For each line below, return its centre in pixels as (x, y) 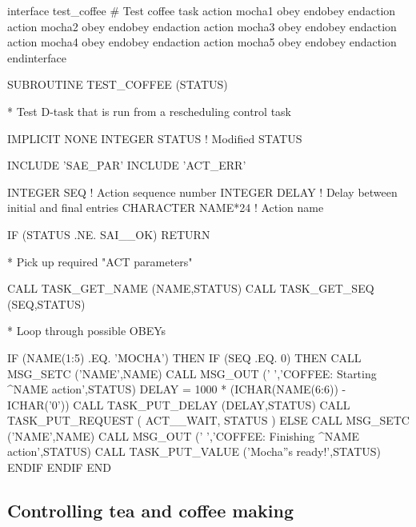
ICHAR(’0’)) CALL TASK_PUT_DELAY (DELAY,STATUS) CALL (179, 404)
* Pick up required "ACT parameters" (100, 261)
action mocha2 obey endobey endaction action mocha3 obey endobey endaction (202, 26)
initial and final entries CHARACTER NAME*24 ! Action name (166, 208)
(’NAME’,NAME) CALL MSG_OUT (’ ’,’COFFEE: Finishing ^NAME (184, 435)
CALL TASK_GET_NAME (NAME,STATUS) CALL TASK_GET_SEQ (191, 288)
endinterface (37, 57)
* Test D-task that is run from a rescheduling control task (149, 111)
